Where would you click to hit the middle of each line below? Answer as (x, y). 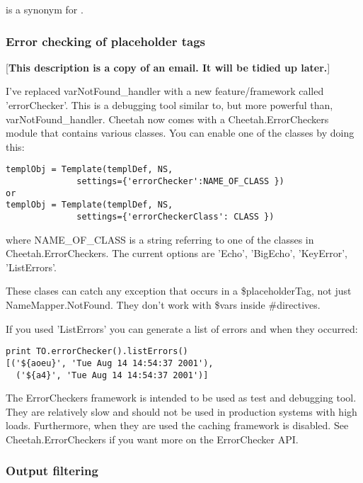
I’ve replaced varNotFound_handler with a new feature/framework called (165, 91)
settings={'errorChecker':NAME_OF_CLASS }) (180, 182)
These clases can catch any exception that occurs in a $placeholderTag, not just (179, 291)
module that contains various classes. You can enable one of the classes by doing (180, 133)
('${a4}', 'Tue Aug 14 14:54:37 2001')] (112, 375)
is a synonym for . (45, 9)
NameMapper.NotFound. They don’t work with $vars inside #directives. (163, 305)
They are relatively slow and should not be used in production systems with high (181, 411)
